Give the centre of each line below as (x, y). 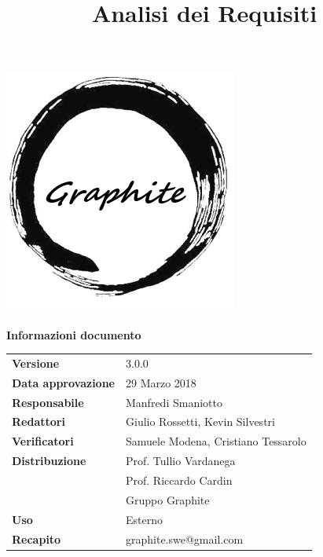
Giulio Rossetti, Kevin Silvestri (200, 421)
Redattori (39, 421)
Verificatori (43, 441)
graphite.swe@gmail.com (185, 539)
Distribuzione (49, 461)
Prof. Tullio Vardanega (181, 461)
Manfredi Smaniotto (174, 402)
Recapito (37, 539)
